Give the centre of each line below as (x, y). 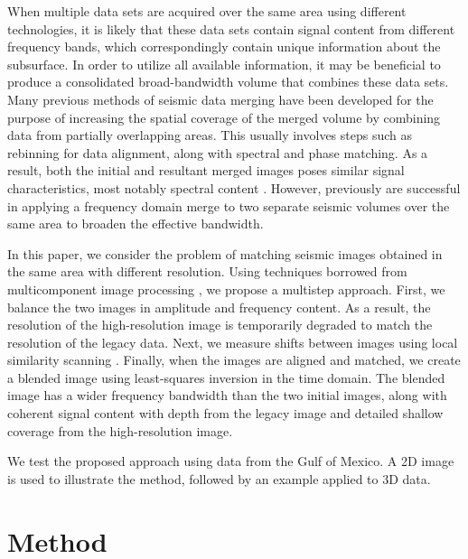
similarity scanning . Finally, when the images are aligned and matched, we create (234, 360)
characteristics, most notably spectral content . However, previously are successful (234, 187)
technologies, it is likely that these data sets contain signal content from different (231, 28)
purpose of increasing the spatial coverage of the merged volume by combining (224, 117)
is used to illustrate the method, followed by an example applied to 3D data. (219, 478)
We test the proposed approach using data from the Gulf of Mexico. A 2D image (231, 461)
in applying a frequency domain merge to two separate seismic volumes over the (229, 205)
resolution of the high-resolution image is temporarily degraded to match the (220, 325)
